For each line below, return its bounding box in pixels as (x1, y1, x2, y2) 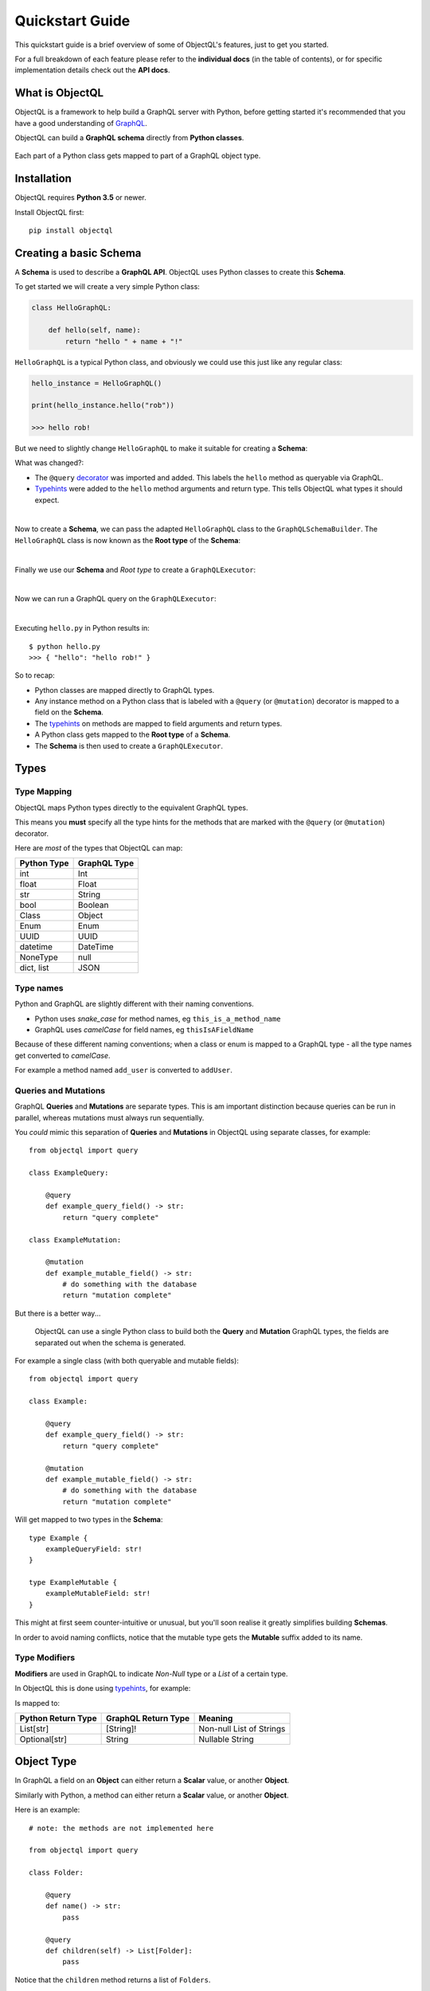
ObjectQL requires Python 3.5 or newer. (14, 193, 147, 202)
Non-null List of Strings (198, 1723, 286, 1734)
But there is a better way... (14, 1308, 101, 1318)
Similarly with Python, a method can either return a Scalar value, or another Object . (14, 1790, 289, 1800)
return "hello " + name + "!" (64, 337, 183, 346)
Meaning (198, 1712, 233, 1723)
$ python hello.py (29, 642, 101, 651)
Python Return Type (19, 1712, 97, 1723)
